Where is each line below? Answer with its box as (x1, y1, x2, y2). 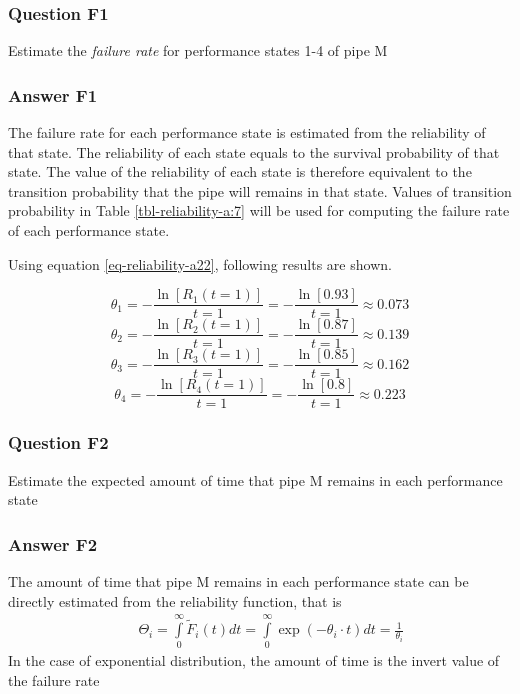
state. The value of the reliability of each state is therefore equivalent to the (8, 161, 472, 182)
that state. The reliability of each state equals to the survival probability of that (8, 141, 500, 162)
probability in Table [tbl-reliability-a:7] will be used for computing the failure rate (8, 200, 510, 221)
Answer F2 (8, 531, 98, 556)
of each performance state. (8, 220, 170, 240)
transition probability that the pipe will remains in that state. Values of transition (8, 180, 512, 201)
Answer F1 (8, 82, 98, 107)
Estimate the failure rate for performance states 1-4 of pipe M (8, 40, 388, 61)
